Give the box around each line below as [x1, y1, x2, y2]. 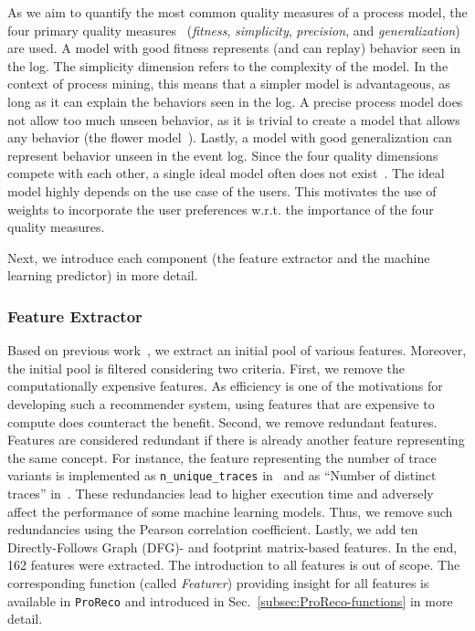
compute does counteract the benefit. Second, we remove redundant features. [7, 412, 438, 431]
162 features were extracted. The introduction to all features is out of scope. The [7, 555, 460, 574]
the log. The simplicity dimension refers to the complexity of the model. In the [7, 56, 449, 75]
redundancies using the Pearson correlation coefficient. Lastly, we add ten [7, 520, 418, 539]
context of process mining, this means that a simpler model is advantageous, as [7, 74, 450, 93]
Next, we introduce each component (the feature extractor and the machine [7, 247, 430, 267]
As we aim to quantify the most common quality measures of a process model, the [7, 3, 468, 21]
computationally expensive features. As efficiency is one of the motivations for [7, 376, 443, 395]
